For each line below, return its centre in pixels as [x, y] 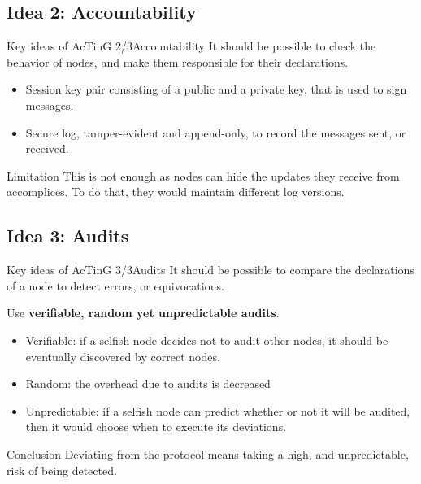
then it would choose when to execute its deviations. [156, 427]
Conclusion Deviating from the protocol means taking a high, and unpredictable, [208, 453]
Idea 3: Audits [68, 235]
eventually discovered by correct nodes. [123, 356]
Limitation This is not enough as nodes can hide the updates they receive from [203, 175]
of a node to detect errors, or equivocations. [115, 285]
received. [47, 148]
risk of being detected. [62, 470]
